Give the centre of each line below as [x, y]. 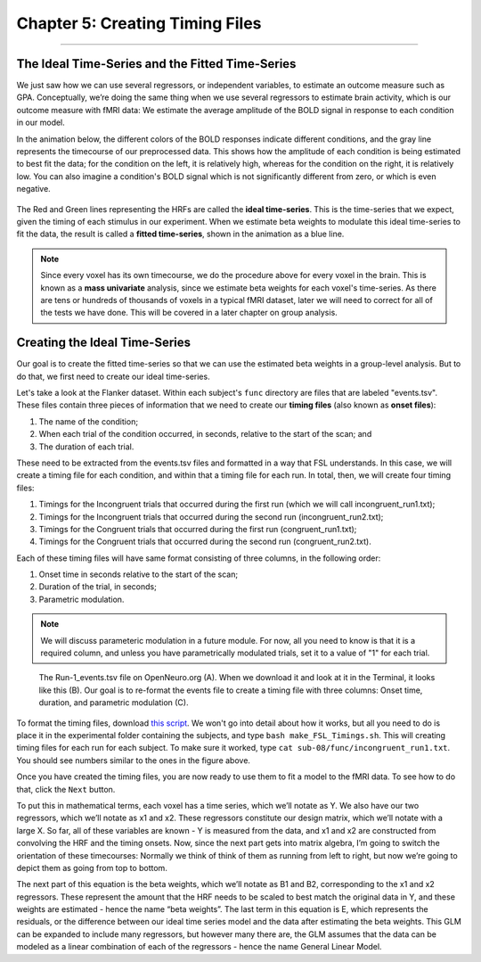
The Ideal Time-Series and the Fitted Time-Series [156, 64]
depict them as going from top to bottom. [92, 867]
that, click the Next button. [66, 789]
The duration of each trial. [86, 447]
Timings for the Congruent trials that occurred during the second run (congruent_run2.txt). [205, 542]
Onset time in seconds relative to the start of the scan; [139, 574]
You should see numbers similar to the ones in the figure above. [134, 760]
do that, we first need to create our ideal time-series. [113, 376]
